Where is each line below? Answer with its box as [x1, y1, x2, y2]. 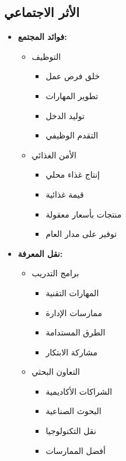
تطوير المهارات [45, 89, 99, 101]
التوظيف [32, 50, 61, 62]
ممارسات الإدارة [45, 306, 102, 318]
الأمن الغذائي [32, 148, 76, 161]
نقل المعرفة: [17, 247, 63, 259]
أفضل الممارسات [45, 444, 106, 456]
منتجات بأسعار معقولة [45, 208, 122, 220]
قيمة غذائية [45, 188, 84, 200]
